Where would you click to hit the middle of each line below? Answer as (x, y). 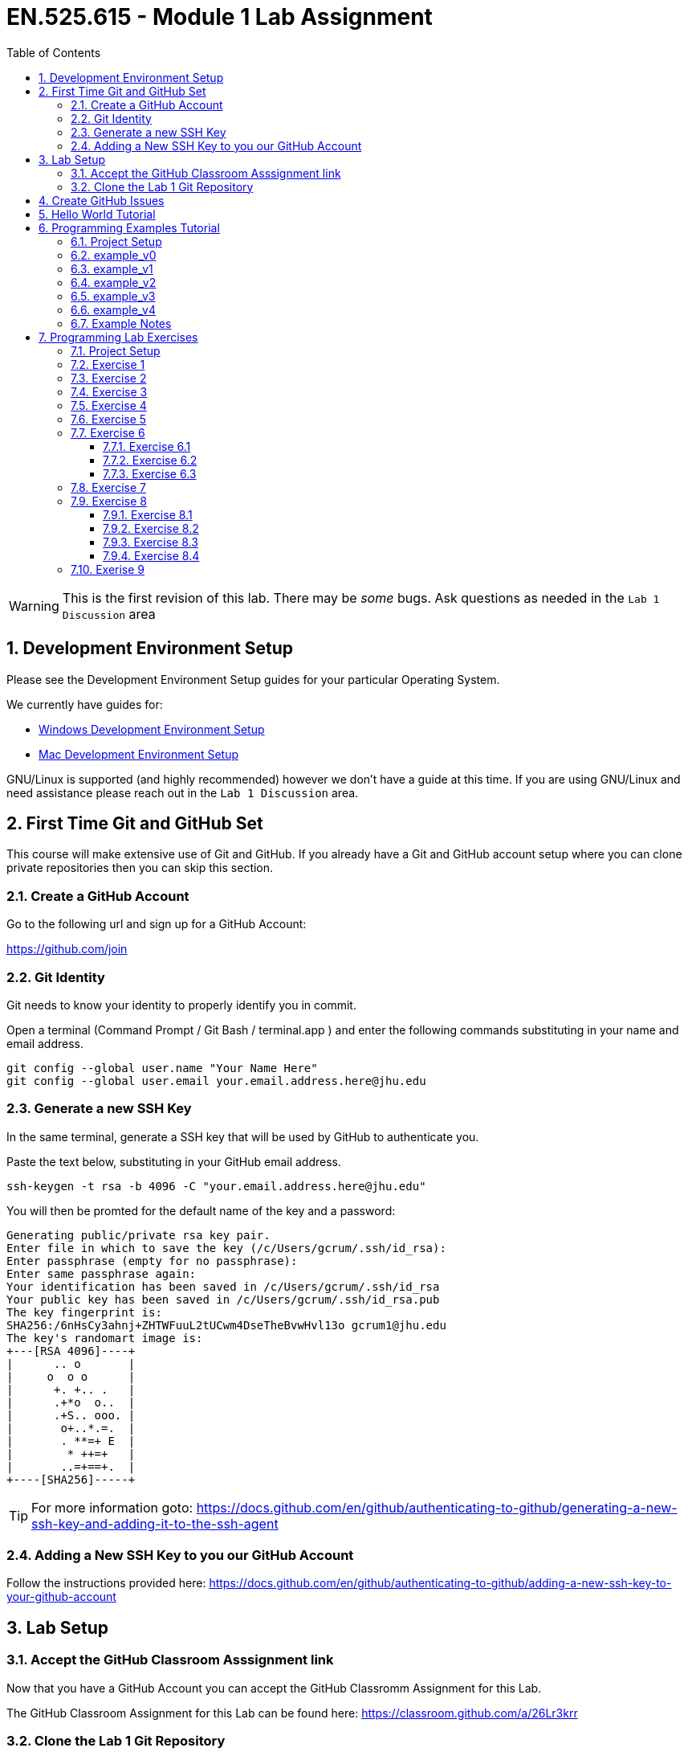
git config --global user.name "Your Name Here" (162, 1068)
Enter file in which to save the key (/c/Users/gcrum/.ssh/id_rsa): (226, 1248)
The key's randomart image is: (105, 1338)
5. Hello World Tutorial (97, 214)
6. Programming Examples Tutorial (129, 227)
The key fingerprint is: (84, 1312)
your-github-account (61, 1597)
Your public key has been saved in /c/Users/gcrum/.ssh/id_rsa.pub (223, 1299)
